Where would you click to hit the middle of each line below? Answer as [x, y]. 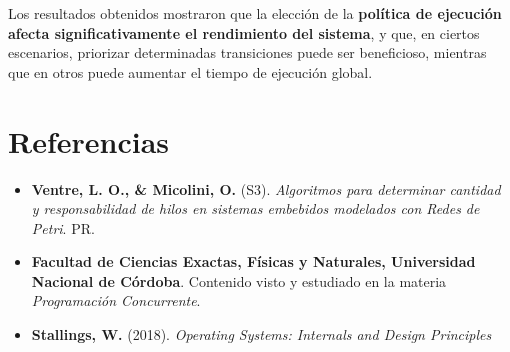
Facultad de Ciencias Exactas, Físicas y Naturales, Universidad [253, 261]
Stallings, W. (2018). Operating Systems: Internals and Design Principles [261, 334]
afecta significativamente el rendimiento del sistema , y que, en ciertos [244, 32]
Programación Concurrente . [116, 300]
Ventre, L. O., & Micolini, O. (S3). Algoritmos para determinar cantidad [266, 188]
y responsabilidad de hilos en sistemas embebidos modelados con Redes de [255, 208]
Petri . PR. [63, 227]
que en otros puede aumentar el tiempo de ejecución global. [190, 71]
